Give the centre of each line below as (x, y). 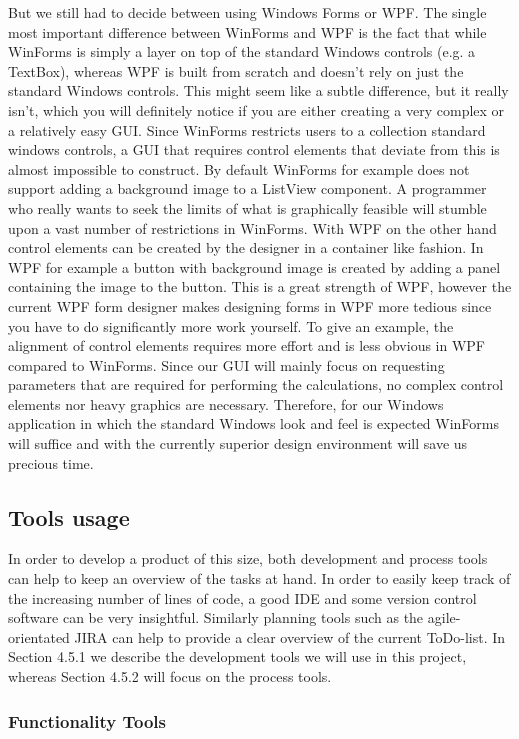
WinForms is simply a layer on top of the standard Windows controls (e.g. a (242, 51)
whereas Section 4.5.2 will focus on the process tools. (170, 676)
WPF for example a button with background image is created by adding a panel (254, 266)
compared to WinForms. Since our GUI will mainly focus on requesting (226, 364)
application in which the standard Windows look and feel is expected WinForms (254, 423)
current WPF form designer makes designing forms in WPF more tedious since (250, 305)
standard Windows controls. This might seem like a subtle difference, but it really (258, 90)
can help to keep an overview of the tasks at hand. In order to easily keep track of (259, 578)
